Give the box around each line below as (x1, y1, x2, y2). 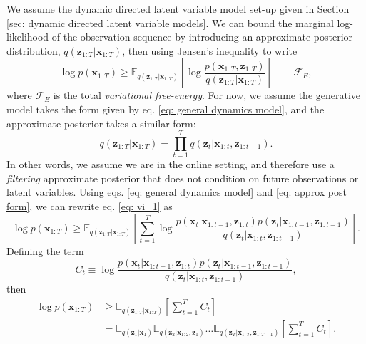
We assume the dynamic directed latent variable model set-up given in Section (6, 1, 350, 16)
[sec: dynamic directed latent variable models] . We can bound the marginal (6, 15, 334, 30)
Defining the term (6, 243, 84, 258)
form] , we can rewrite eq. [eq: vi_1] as (6, 199, 173, 214)
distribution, (6, 43, 61, 58)
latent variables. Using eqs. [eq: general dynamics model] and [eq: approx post (6, 184, 347, 199)
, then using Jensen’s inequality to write (122, 43, 298, 58)
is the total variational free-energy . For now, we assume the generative (53, 88, 361, 103)
